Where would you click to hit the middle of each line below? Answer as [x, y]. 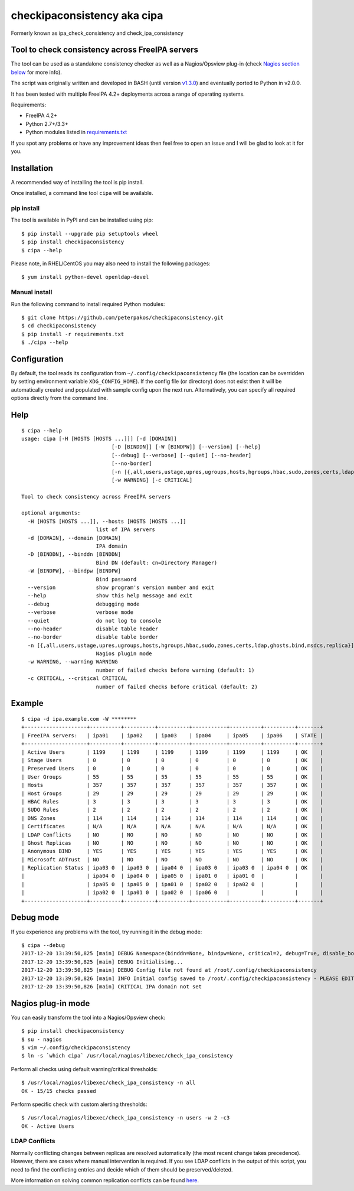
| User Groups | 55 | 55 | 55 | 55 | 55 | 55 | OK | [172, 777]
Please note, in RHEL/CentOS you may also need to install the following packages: [111, 263]
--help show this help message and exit [110, 596]
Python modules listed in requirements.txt [76, 132]
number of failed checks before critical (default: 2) [177, 686]
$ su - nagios [42, 1039]
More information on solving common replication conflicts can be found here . [105, 1180]
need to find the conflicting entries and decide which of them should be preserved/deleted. [122, 1169]
